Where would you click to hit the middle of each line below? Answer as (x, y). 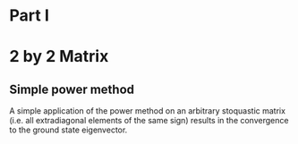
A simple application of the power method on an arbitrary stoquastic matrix (148, 111)
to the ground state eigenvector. (68, 130)
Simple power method (72, 89)
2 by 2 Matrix (59, 57)
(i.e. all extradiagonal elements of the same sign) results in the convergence (149, 121)
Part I (29, 16)
